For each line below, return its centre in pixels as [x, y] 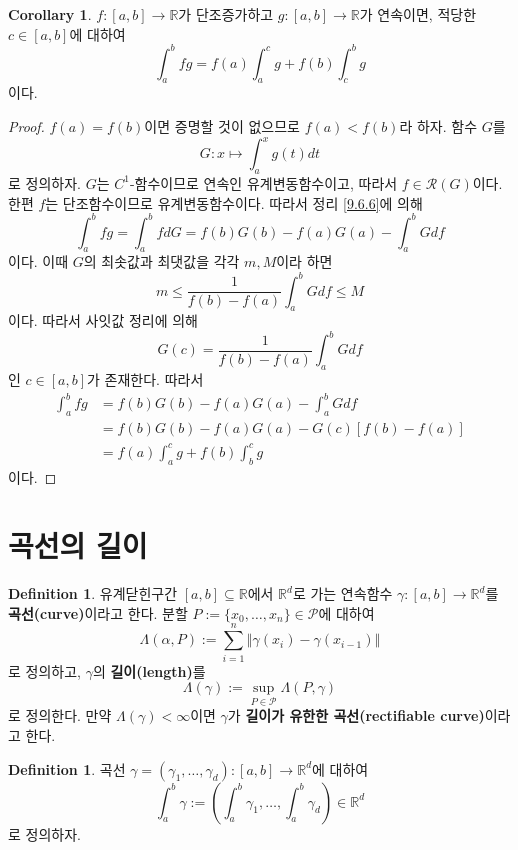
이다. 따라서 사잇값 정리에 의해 [103, 320]
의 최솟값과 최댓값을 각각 [161, 261]
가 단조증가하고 [226, 14]
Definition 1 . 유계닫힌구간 [93, 593]
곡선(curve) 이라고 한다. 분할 [98, 612]
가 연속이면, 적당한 [418, 14]
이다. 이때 [38, 261]
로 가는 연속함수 [342, 593]
